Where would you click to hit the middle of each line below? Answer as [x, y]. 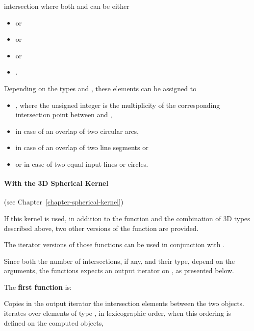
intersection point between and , [64, 115]
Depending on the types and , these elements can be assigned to [100, 88]
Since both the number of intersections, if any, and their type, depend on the [119, 261]
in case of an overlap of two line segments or [82, 147]
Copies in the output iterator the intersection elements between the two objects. [124, 303]
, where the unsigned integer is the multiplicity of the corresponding [118, 105]
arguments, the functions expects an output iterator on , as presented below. [119, 270]
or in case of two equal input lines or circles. [82, 164]
